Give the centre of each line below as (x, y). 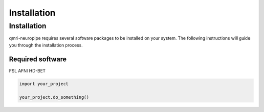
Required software (38, 59)
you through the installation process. (46, 45)
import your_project (44, 84)
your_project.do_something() (54, 97)
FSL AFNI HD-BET (27, 70)
